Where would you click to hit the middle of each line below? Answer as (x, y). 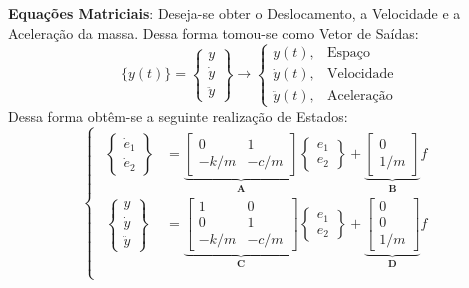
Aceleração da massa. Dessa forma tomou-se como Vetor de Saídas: (213, 32)
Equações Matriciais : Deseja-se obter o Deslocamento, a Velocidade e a (234, 13)
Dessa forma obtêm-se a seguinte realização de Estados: (178, 115)
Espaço (349, 53)
